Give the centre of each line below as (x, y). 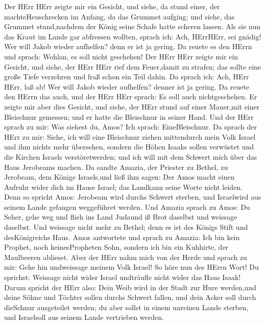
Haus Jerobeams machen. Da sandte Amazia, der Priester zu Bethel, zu (116, 167)
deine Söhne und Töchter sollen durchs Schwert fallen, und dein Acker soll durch (130, 297)
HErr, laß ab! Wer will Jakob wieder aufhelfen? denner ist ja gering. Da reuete (127, 86)
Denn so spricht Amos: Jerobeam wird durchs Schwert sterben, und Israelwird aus (133, 197)
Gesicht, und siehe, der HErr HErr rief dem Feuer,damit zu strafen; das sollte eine (133, 66)
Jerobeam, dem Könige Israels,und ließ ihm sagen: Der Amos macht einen (119, 177)
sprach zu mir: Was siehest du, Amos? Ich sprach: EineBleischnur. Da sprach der (130, 127)
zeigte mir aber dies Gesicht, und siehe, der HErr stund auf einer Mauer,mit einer (132, 106)
